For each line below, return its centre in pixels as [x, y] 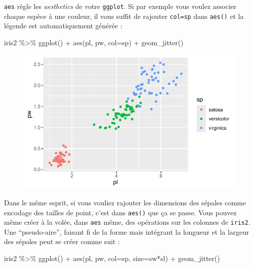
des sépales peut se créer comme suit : [62, 241]
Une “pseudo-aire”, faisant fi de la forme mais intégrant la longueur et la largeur [127, 231]
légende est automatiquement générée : [63, 26]
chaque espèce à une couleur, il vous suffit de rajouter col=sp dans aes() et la [124, 16]
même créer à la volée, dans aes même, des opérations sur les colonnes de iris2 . [127, 222]
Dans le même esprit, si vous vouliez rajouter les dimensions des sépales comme [125, 202]
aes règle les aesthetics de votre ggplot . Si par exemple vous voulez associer [120, 6]
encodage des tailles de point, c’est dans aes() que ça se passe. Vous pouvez [120, 212]
